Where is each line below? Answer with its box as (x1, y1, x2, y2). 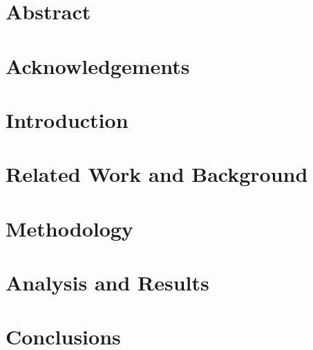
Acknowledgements (6, 51, 190, 80)
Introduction (6, 105, 129, 133)
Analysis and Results (6, 268, 209, 297)
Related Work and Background (6, 160, 308, 188)
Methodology (6, 214, 133, 242)
